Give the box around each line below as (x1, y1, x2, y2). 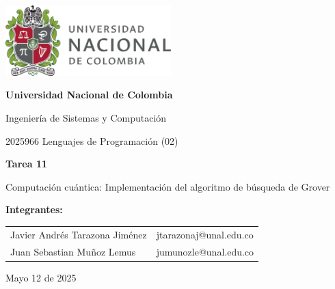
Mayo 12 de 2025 (5, 270, 77, 284)
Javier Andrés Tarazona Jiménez (10, 227, 147, 241)
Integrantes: (5, 202, 63, 217)
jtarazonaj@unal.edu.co (156, 227, 254, 241)
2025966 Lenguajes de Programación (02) (5, 133, 178, 148)
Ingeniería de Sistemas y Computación (5, 110, 167, 124)
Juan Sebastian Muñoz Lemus (10, 244, 136, 258)
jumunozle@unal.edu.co (156, 244, 254, 258)
